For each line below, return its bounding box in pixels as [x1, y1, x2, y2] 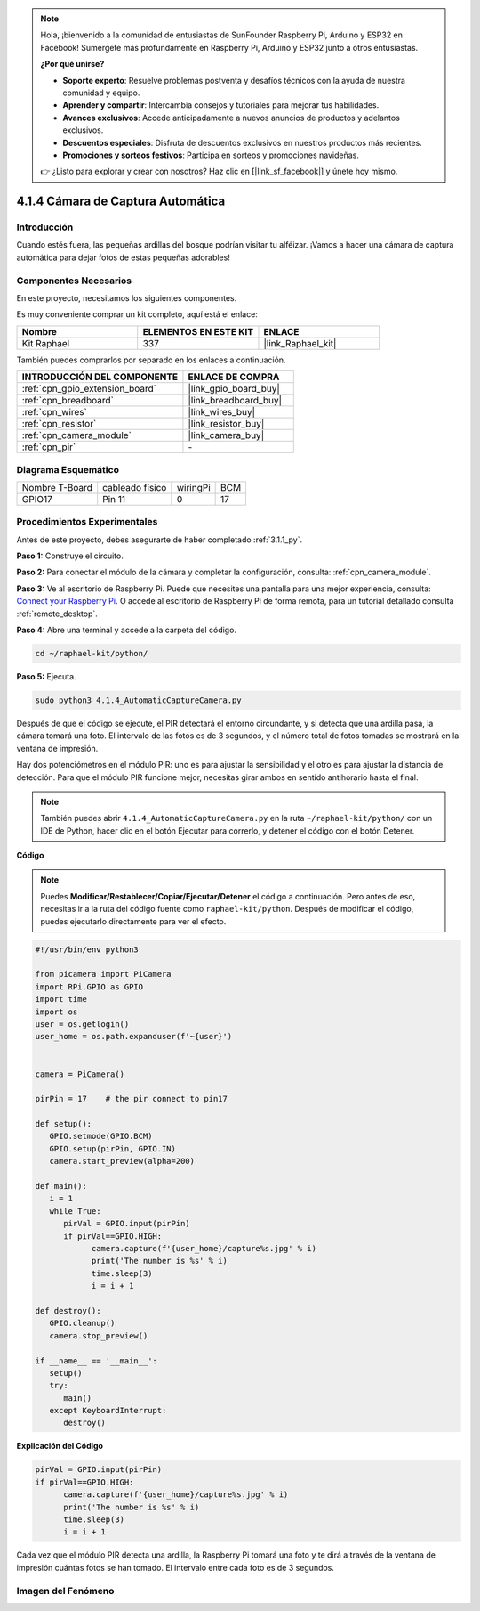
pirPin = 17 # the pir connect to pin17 [35, 1094, 228, 1104]
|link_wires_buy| [188, 406, 256, 419]
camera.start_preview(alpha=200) [49, 1156, 196, 1167]
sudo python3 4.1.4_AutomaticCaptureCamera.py [35, 695, 242, 705]
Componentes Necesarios [16, 274, 132, 287]
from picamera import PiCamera [35, 969, 172, 980]
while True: [49, 1206, 101, 1216]
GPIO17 [21, 492, 52, 505]
